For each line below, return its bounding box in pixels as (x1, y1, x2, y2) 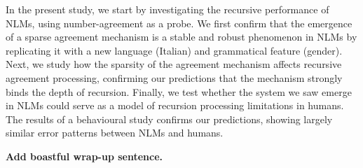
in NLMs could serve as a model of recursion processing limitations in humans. (6, 98, 344, 113)
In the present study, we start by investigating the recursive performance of (6, 2, 329, 16)
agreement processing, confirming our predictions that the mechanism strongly (6, 70, 343, 85)
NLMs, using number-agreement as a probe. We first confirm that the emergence (6, 15, 352, 30)
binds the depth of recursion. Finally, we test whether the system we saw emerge (6, 84, 352, 99)
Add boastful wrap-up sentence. (6, 148, 163, 163)
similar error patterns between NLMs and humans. (6, 125, 224, 140)
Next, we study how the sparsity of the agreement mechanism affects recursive (6, 57, 342, 71)
